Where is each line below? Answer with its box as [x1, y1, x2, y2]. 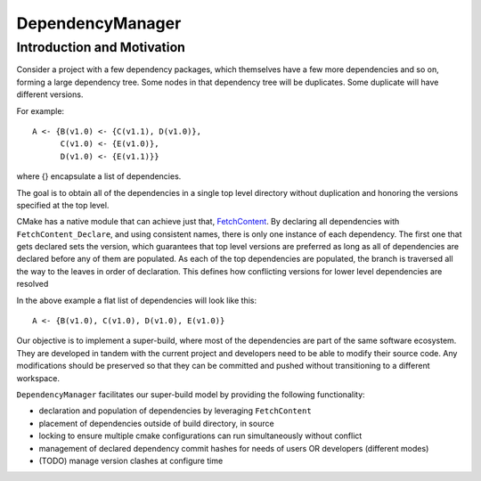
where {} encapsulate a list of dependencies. [16, 171, 182, 182]
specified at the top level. [16, 200, 110, 210]
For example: [16, 105, 65, 116]
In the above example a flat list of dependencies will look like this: [16, 295, 257, 306]
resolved [16, 279, 49, 289]
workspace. [16, 372, 60, 383]
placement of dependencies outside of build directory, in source [38, 418, 275, 428]
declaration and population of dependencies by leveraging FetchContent [38, 405, 312, 416]
